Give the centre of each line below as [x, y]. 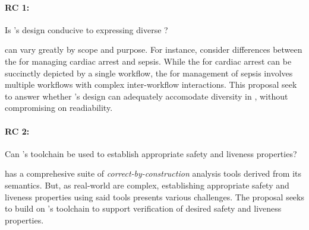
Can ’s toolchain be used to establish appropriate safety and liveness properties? [151, 153]
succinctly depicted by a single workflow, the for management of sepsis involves [149, 73]
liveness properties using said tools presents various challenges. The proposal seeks [154, 197]
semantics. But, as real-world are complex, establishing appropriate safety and [147, 185]
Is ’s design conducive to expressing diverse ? [86, 29]
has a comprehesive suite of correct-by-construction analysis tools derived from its [153, 173]
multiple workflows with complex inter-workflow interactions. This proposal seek [151, 84]
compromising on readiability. [59, 108]
